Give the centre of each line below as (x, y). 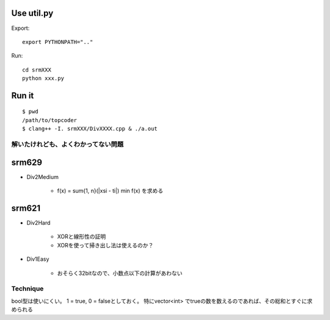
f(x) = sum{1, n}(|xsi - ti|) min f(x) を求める (110, 191)
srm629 (27, 162)
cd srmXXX (37, 70)
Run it (23, 96)
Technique (28, 289)
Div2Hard (38, 223)
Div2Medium (43, 176)
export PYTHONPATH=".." (58, 42)
